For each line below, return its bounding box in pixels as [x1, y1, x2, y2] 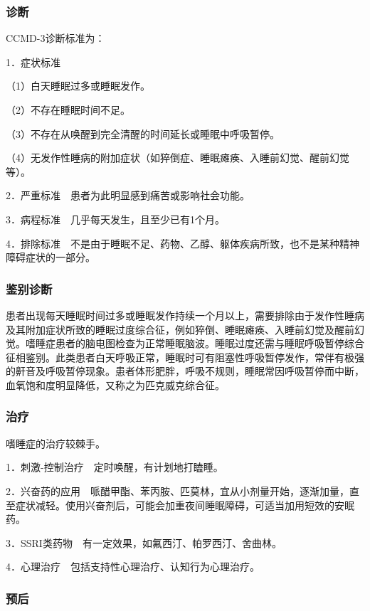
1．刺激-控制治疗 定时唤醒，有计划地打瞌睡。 [6, 459, 223, 474]
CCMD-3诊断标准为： [6, 31, 105, 46]
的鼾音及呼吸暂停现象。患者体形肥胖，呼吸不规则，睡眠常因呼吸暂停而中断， [6, 363, 364, 378]
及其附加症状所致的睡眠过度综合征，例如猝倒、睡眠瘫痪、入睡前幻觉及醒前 [6, 322, 354, 336]
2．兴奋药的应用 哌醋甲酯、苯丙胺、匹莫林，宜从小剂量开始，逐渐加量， [6, 483, 349, 498]
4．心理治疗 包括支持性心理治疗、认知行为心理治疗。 [6, 559, 260, 574]
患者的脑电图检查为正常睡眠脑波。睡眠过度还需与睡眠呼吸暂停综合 [55, 336, 364, 351]
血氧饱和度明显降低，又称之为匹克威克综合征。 [6, 377, 225, 392]
